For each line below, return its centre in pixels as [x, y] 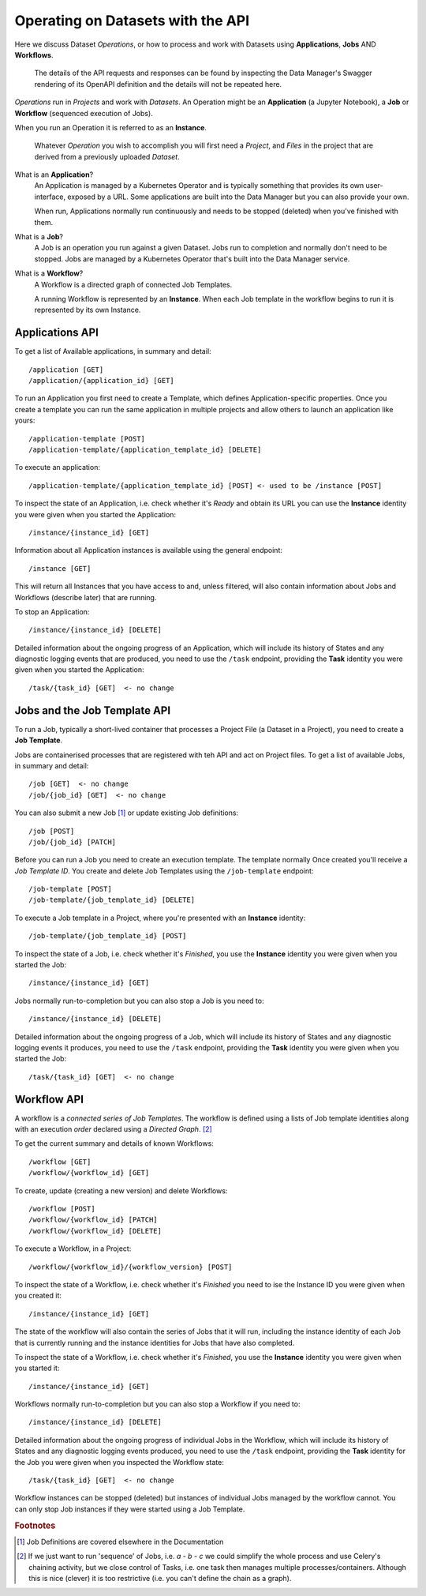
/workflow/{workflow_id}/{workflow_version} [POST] [131, 1267]
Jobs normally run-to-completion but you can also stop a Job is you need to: [139, 1001]
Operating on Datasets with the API [132, 21]
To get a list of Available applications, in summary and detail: [113, 351]
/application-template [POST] [87, 439]
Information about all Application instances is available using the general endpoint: [149, 550]
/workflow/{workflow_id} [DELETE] [95, 1231]
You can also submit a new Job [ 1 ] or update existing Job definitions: [127, 813]
